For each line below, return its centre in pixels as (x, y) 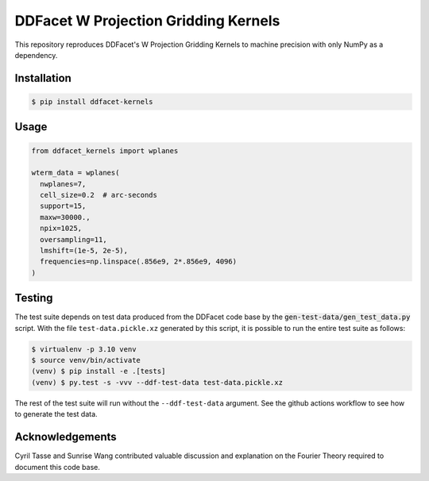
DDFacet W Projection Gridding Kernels (147, 21)
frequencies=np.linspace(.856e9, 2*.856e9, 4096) (139, 262)
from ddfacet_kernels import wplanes (105, 150)
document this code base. (58, 467)
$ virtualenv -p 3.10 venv (84, 349)
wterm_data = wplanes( (75, 173)
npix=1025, (61, 229)
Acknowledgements (66, 437)
